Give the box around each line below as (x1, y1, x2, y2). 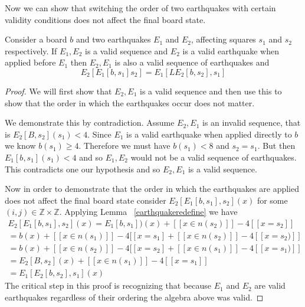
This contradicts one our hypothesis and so (5, 162, 160, 175)
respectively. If (5, 44, 57, 57)
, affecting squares (191, 33, 256, 45)
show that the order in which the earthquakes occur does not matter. (5, 96, 255, 109)
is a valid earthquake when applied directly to (126, 128, 292, 140)
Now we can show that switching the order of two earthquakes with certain (5, 2, 276, 14)
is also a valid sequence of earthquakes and (114, 56, 270, 68)
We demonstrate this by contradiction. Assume (5, 116, 175, 129)
